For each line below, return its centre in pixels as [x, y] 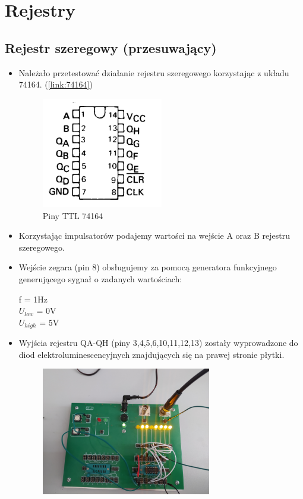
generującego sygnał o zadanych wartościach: [100, 279]
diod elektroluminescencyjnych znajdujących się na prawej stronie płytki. [151, 354]
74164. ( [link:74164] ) [56, 84]
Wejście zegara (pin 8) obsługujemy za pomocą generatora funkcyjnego [148, 267]
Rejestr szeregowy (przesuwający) [111, 47]
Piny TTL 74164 [73, 215]
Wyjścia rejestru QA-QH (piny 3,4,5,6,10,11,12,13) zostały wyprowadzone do [158, 343]
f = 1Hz [33, 299]
